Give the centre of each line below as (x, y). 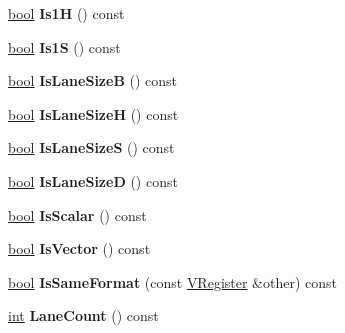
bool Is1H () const (66, 13)
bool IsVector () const (79, 248)
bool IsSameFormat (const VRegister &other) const (173, 281)
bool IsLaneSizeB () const (93, 80)
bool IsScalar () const (77, 214)
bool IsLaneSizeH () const (93, 113)
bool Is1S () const (64, 46)
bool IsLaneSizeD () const (93, 180)
